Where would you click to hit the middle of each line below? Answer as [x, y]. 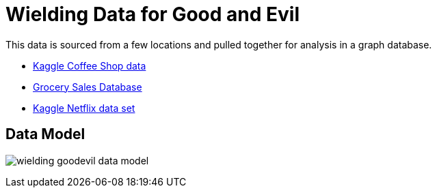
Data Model [45, 134]
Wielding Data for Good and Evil [153, 14]
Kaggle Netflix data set [84, 108]
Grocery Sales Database [88, 87]
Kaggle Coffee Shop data [90, 65]
